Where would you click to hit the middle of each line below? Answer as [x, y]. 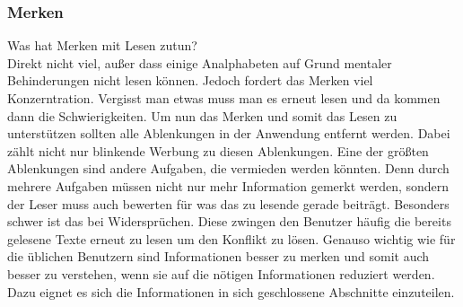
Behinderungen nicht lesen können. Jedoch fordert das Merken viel [190, 80]
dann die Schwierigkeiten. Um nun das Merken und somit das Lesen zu [202, 115]
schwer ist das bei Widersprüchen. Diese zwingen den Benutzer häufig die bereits [229, 221]
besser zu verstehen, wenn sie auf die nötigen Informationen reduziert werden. [221, 273]
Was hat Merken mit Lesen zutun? [102, 45]
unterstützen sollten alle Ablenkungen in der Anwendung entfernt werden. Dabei [229, 133]
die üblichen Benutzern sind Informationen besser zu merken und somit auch [218, 256]
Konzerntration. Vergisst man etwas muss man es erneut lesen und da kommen [224, 98]
